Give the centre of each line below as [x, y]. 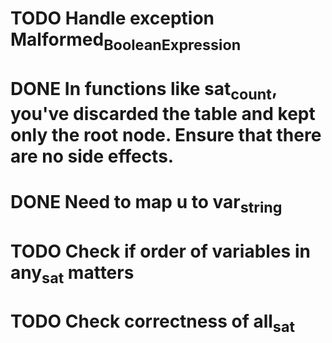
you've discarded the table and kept [163, 113]
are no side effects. [92, 156]
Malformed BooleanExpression [126, 41]
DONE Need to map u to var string [146, 203]
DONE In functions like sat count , [144, 90]
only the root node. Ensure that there [166, 134]
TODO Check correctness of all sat [152, 323]
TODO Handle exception [112, 18]
